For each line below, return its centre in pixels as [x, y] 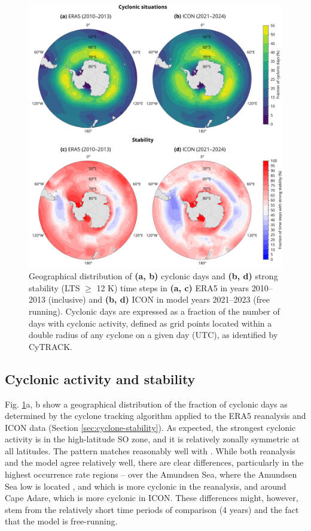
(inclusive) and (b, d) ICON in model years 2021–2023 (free [159, 299]
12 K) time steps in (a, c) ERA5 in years [173, 287]
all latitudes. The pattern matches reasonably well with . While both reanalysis [150, 450]
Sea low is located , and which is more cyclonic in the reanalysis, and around [146, 486]
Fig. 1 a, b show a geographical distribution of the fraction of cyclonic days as [146, 404]
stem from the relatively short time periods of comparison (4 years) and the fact [152, 509]
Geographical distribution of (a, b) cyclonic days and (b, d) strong [153, 276]
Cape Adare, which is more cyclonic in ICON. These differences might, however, [152, 498]
